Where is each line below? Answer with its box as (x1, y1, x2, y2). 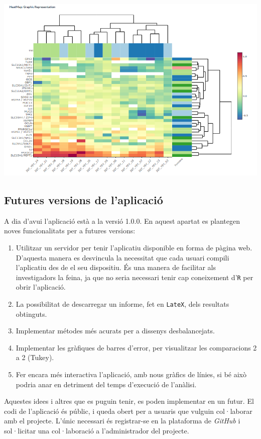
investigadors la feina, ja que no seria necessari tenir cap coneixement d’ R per (16, 272, 253, 282)
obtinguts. (16, 308, 47, 319)
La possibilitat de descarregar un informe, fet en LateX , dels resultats (16, 298, 229, 309)
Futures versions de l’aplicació (4, 192, 163, 207)
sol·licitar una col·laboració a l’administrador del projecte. (4, 425, 189, 435)
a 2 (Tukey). (16, 352, 54, 363)
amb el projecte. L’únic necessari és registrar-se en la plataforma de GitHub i (4, 415, 240, 426)
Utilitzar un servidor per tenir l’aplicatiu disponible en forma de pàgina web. (16, 242, 252, 252)
